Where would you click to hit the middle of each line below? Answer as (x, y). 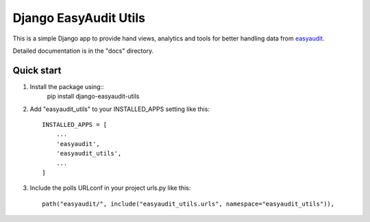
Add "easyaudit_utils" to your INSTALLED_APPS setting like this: (120, 109)
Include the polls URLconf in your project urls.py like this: (110, 188)
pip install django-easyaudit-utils (93, 97)
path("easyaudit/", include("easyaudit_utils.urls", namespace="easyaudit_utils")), (188, 203)
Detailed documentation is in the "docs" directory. (83, 51)
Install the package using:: (67, 86)
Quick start (37, 70)
